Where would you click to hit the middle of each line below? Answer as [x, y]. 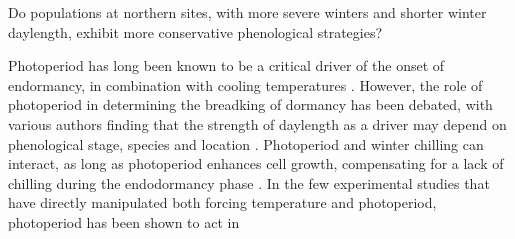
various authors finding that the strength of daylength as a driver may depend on [257, 123]
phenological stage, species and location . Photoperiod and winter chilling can [246, 143]
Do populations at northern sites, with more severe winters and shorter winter [247, 12]
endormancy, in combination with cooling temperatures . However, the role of [245, 84]
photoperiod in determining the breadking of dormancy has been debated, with [250, 104]
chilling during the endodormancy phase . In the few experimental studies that [249, 182]
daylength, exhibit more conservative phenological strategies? [195, 31]
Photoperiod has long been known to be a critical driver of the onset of [226, 65]
